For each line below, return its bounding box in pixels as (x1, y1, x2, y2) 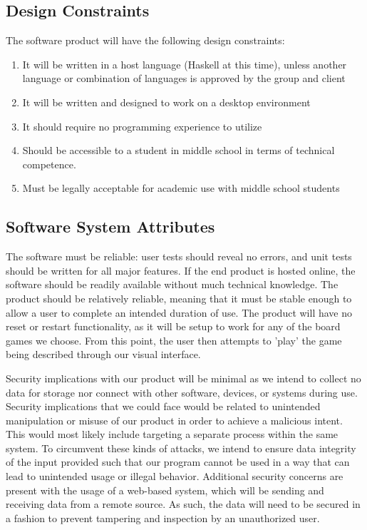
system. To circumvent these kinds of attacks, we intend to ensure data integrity (6, 440, 356, 455)
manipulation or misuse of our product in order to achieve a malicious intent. (6, 412, 343, 427)
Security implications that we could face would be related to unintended (6, 399, 321, 414)
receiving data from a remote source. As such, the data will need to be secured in (6, 496, 361, 511)
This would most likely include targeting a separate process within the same (6, 427, 338, 442)
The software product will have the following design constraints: (6, 33, 285, 48)
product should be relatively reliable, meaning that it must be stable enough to (6, 290, 352, 305)
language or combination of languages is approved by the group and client (22, 71, 346, 86)
